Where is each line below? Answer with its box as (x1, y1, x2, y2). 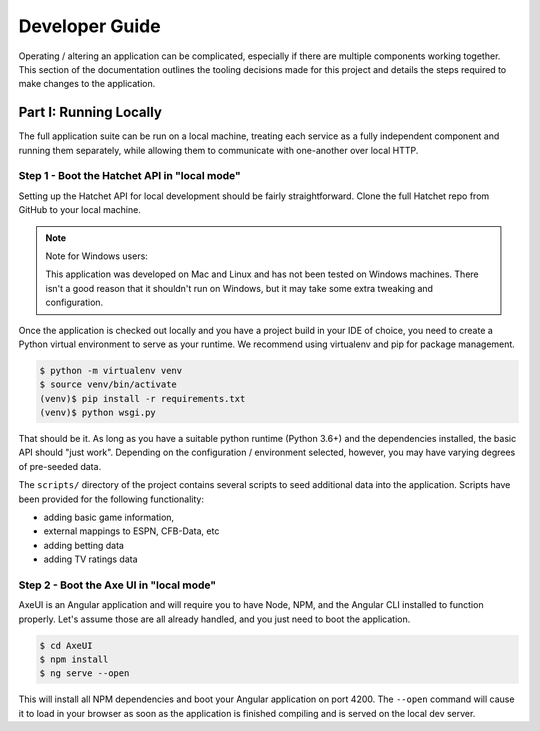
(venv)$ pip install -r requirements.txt (39, 393, 246, 404)
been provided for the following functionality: (18, 493, 205, 505)
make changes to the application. (18, 78, 156, 90)
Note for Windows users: (45, 250, 149, 262)
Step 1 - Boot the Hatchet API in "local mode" (18, 169, 242, 183)
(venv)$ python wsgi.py (39, 407, 157, 419)
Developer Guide (18, 15, 161, 37)
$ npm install (39, 654, 109, 665)
